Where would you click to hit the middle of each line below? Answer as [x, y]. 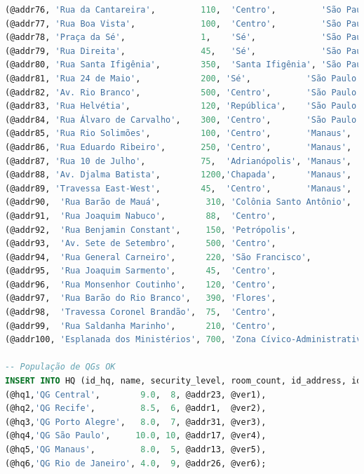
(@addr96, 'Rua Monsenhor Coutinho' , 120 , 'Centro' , [141, 284]
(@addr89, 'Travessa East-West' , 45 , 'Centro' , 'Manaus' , [178, 188]
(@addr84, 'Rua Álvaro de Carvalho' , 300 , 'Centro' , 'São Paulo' [183, 120]
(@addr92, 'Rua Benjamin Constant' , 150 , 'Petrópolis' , [151, 230]
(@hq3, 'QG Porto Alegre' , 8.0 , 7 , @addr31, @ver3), [136, 422]
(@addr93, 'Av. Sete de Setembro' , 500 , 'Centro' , [141, 244]
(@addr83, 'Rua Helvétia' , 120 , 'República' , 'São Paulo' [183, 106]
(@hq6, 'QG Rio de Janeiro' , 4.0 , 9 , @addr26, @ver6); [136, 463]
